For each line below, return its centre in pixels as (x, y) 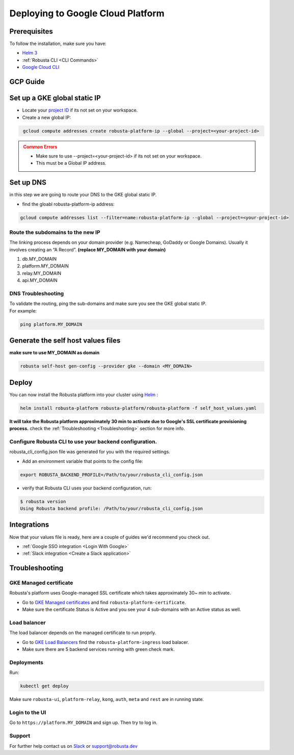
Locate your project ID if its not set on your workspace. (80, 110)
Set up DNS (28, 183)
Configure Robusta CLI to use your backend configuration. (83, 441)
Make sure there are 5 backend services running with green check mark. (99, 649)
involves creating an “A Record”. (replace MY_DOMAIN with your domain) (88, 249)
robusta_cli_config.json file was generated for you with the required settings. (90, 452)
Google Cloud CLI (41, 67)
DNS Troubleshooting (37, 294)
